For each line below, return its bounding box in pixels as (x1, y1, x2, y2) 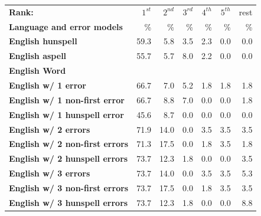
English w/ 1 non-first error (9, 93, 125, 106)
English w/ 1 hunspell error (9, 108, 124, 120)
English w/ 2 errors (9, 123, 90, 135)
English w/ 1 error (9, 78, 86, 91)
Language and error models (9, 20, 123, 32)
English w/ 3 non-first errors (9, 181, 129, 194)
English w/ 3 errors (9, 167, 90, 179)
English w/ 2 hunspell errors (9, 152, 128, 165)
